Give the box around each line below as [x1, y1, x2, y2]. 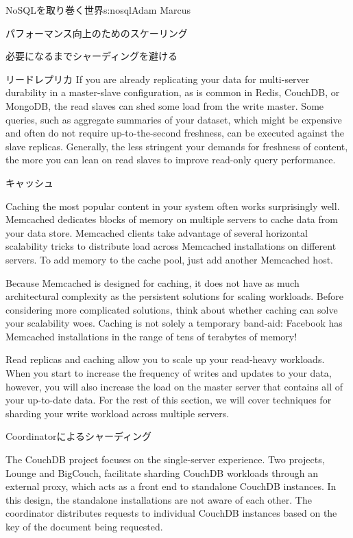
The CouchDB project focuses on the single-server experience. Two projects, [5, 452, 325, 467]
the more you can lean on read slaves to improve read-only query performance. [5, 152, 336, 167]
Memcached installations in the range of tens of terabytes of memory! [5, 329, 297, 343]
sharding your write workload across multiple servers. [5, 406, 230, 420]
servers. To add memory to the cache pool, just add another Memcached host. [5, 252, 333, 266]
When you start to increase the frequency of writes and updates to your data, [5, 366, 332, 380]
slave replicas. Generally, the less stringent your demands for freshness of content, [5, 139, 348, 153]
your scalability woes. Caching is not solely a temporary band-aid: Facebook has [5, 316, 343, 330]
